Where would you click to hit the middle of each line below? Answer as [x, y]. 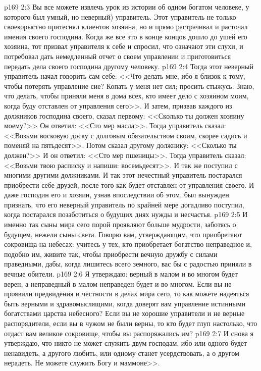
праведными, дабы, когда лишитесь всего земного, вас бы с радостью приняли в [128, 264]
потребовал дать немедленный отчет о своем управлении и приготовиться [118, 56]
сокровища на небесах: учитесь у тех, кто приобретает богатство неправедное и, [128, 244]
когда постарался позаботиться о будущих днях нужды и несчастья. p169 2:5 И [126, 214]
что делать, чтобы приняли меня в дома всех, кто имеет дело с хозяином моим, [126, 96]
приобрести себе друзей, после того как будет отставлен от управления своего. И [129, 184]
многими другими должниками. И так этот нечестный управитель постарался [123, 175]
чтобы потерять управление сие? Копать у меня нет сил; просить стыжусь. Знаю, [129, 86]
